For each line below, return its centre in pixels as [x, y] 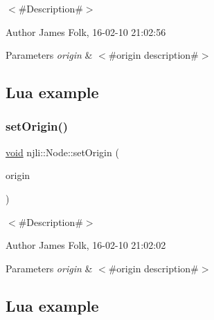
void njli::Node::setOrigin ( [62, 152]
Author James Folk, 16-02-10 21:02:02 [86, 245]
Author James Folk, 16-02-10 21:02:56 [86, 31]
